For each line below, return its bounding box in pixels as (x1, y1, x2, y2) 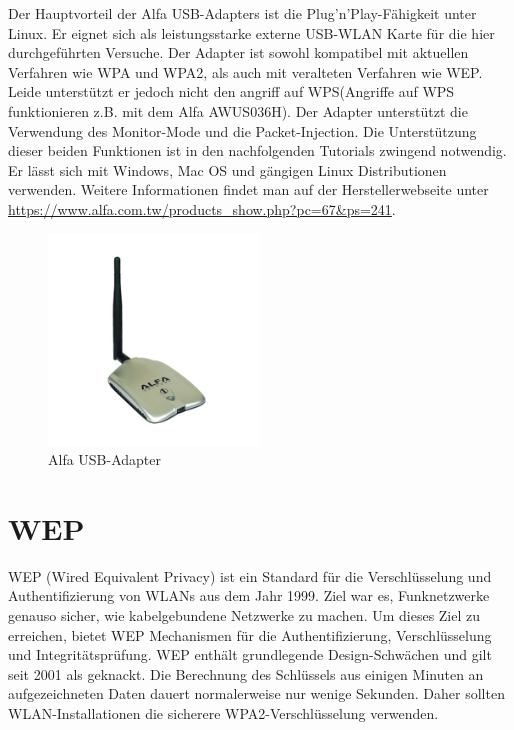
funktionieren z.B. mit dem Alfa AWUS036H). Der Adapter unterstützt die (8, 100, 468, 121)
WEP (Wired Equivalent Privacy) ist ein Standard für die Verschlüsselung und (8, 565, 492, 586)
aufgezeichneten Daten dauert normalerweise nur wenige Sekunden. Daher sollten (8, 683, 505, 704)
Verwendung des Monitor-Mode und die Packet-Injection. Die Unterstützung (8, 120, 477, 141)
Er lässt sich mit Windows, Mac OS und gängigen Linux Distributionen (8, 159, 447, 180)
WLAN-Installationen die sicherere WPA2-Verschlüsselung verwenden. (8, 703, 439, 723)
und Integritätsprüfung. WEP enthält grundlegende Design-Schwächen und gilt (8, 644, 492, 665)
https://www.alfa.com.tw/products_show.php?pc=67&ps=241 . (8, 198, 396, 219)
